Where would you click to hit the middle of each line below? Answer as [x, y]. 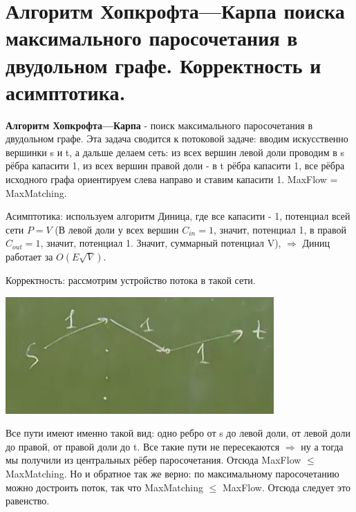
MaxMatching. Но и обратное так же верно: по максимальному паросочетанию [172, 473]
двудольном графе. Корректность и [163, 65]
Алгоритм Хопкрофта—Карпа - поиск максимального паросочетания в [159, 125]
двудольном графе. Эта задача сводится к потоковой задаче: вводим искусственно [177, 139]
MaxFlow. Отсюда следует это [286, 487]
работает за [29, 257]
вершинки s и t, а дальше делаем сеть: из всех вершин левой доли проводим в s [175, 152]
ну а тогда [322, 446]
